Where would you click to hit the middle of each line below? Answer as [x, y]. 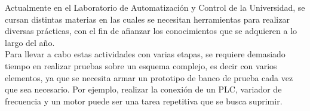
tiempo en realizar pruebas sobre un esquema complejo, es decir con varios [141, 65]
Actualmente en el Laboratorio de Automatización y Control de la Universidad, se [155, 7]
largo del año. [30, 42]
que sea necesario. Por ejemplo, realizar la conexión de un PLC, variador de [143, 89]
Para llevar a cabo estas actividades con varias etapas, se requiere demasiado [145, 54]
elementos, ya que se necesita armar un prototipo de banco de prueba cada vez [149, 77]
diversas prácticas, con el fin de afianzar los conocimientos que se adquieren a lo [151, 31]
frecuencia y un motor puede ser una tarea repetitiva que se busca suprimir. [144, 101]
